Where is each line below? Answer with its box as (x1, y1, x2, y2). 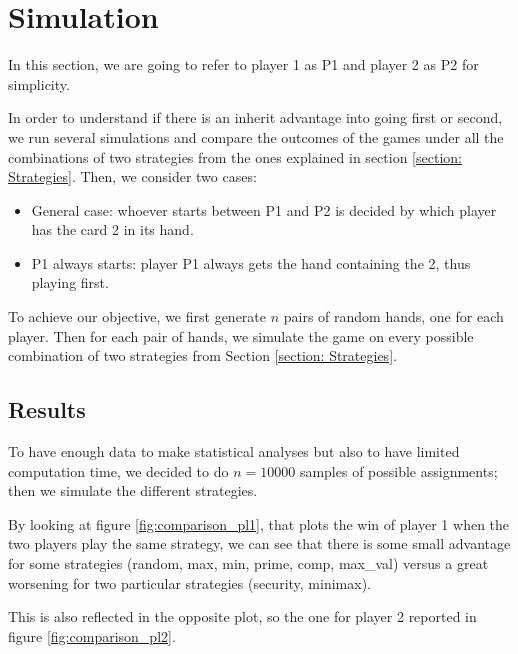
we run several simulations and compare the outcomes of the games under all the (8, 126, 504, 147)
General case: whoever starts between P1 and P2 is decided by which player (31, 199, 497, 220)
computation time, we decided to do (8, 460, 229, 481)
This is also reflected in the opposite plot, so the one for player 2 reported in (8, 606, 477, 627)
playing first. (31, 272, 109, 293)
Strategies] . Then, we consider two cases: (8, 166, 257, 187)
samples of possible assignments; (299, 460, 498, 481)
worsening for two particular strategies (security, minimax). (8, 572, 371, 593)
